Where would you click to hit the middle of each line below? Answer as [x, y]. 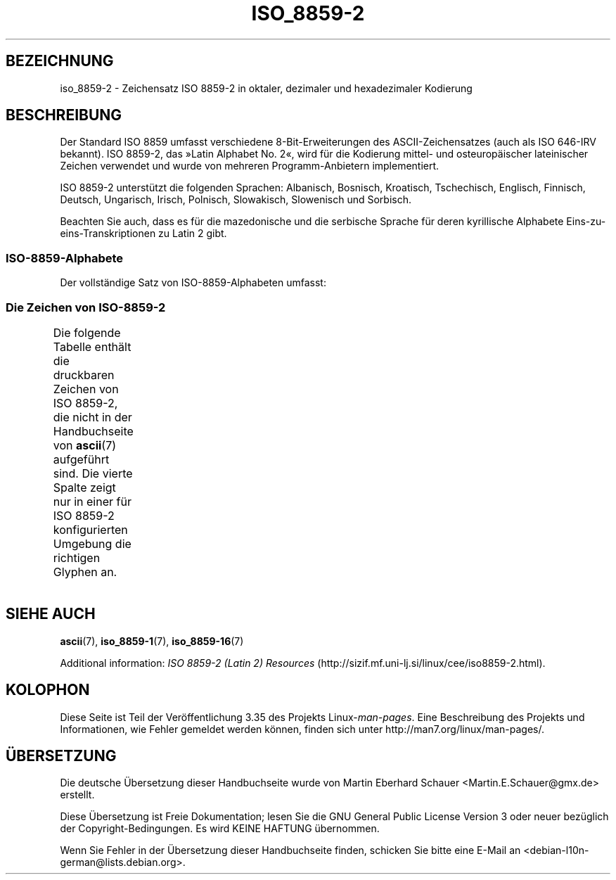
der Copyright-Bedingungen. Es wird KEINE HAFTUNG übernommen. [220, 829]
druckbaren [84, 375]
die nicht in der [92, 417]
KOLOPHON [48, 690]
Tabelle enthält [92, 346]
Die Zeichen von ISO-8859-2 [86, 307]
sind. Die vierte [93, 473]
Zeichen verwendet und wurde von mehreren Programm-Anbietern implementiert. [250, 166]
